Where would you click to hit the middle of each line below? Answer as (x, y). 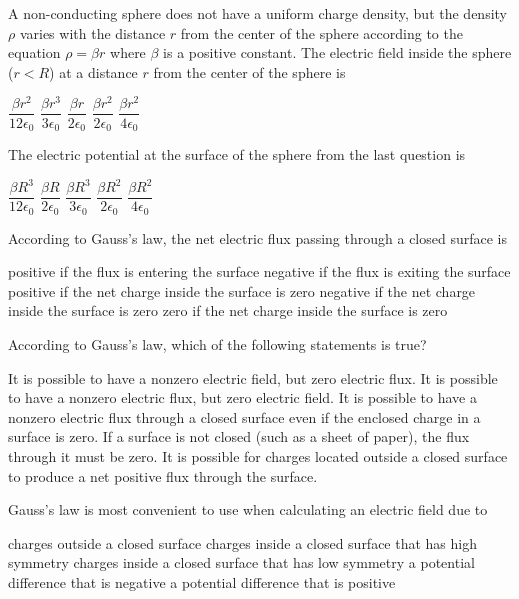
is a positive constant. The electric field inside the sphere (337, 52)
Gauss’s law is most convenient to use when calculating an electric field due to (248, 509)
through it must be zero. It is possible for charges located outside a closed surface (258, 455)
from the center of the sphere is (249, 71)
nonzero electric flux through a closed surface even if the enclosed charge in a (244, 416)
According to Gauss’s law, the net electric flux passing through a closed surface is (257, 237)
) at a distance (93, 71)
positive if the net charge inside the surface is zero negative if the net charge (242, 290)
